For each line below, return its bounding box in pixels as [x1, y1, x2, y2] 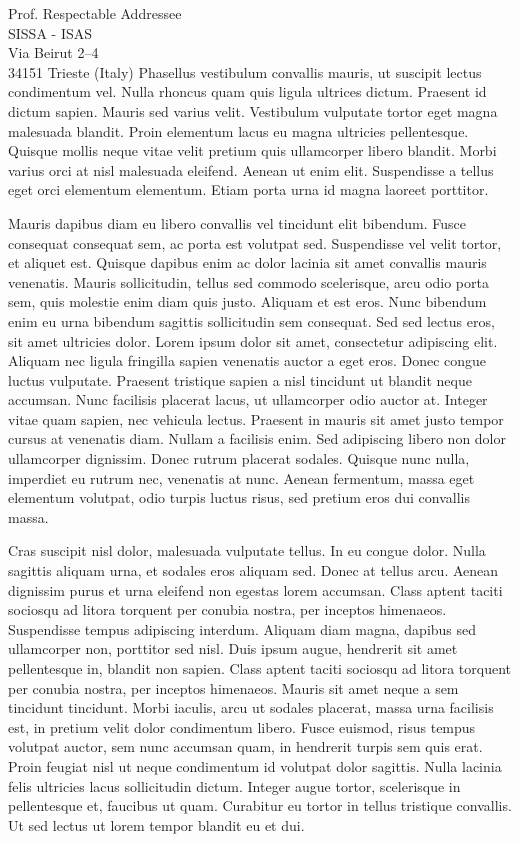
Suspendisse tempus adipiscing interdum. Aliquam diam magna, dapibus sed [8, 618, 477, 639]
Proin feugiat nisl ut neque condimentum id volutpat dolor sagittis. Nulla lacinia [8, 755, 502, 776]
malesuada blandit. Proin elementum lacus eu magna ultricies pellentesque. [8, 120, 469, 141]
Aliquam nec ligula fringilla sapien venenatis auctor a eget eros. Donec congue [8, 350, 487, 371]
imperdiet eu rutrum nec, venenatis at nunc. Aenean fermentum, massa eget [8, 467, 475, 488]
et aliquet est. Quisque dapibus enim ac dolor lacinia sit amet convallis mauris [8, 252, 487, 273]
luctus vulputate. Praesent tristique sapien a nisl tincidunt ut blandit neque [8, 369, 472, 390]
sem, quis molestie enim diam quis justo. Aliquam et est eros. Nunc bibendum [8, 291, 487, 312]
